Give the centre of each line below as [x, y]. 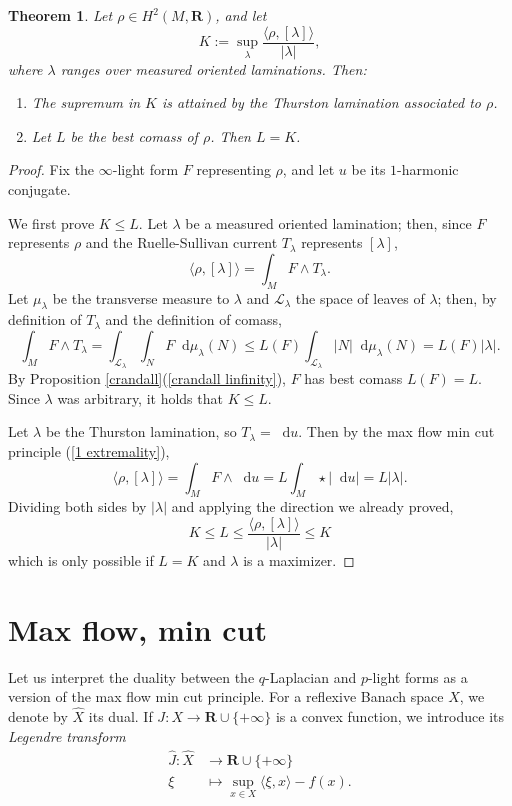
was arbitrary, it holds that [140, 397]
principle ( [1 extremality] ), [89, 450]
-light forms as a [417, 676]
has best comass [353, 378]
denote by [38, 716]
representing [233, 169]
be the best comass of [134, 135]
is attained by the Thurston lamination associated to [321, 102]
